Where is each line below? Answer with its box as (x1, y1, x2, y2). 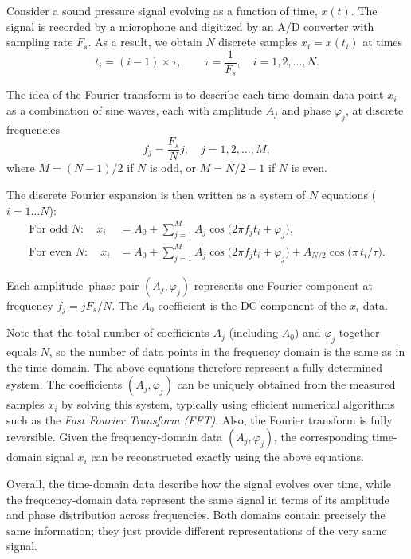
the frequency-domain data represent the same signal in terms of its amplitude (6, 491, 389, 507)
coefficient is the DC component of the (158, 296, 346, 313)
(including (229, 324, 278, 341)
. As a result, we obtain (88, 33, 202, 50)
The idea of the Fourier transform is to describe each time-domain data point (6, 86, 384, 103)
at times (362, 33, 403, 50)
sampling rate (6, 33, 73, 50)
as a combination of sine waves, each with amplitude (6, 101, 263, 118)
